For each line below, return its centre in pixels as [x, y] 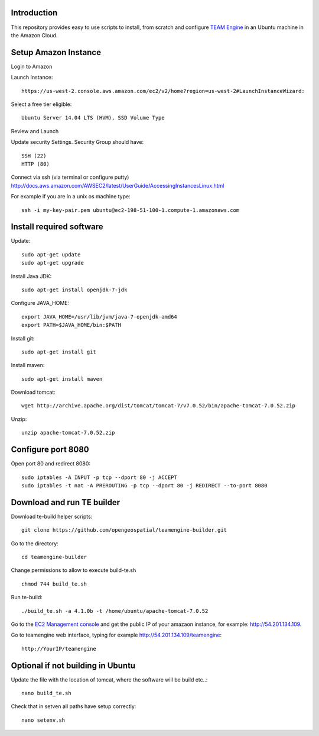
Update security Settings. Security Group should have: [77, 142]
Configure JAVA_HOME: [40, 303]
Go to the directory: [35, 543]
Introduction [34, 13]
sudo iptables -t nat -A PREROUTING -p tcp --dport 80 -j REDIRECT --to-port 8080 [144, 485]
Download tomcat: [33, 392]
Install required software [57, 227]
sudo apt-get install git [59, 352]
